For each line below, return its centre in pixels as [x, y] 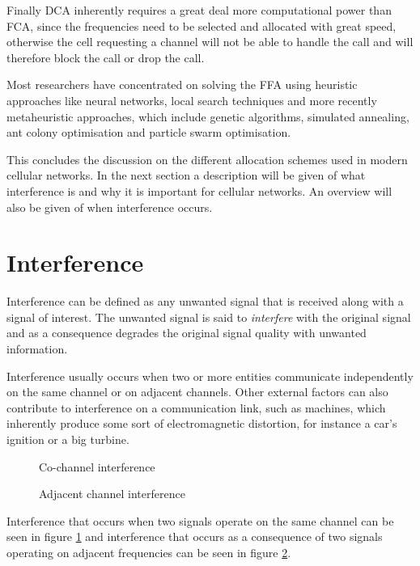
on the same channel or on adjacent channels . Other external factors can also [197, 392]
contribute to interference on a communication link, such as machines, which [196, 407]
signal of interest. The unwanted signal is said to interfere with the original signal [209, 317]
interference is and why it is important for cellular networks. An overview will [199, 190]
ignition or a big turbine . [68, 439]
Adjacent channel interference [112, 494]
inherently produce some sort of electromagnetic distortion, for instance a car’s [202, 423]
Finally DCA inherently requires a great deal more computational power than [199, 10]
